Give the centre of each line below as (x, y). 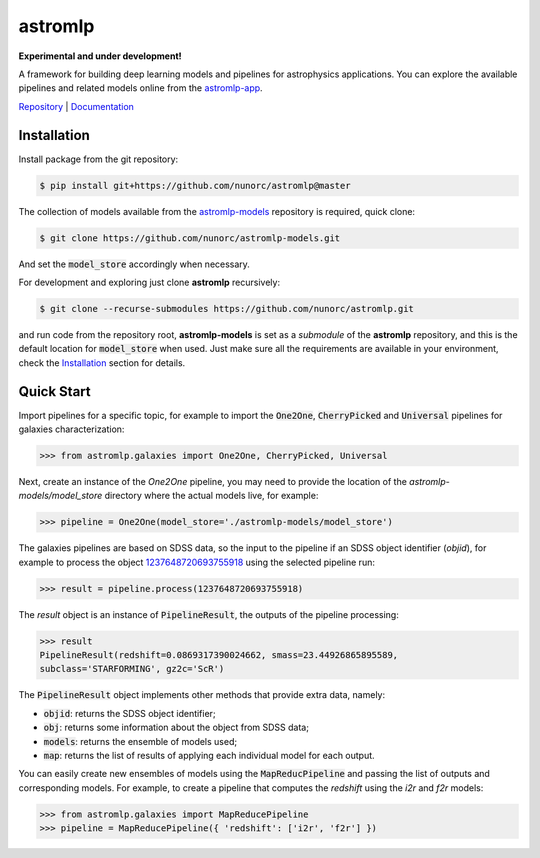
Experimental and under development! (100, 56)
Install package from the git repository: (98, 159)
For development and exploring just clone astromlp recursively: (149, 282)
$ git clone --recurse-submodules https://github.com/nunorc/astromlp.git (227, 308)
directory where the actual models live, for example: (211, 496)
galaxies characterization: (71, 429)
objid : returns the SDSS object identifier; (129, 713)
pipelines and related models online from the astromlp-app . (141, 88)
